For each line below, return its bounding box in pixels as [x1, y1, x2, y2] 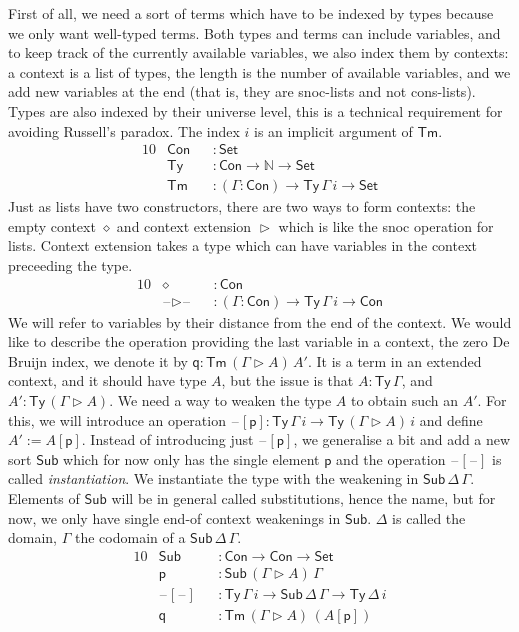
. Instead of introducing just [81, 429, 254, 450]
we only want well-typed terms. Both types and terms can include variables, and [8, 22, 501, 43]
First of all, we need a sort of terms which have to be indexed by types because [8, 3, 494, 23]
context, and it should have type [8, 370, 207, 391]
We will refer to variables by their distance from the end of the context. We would [8, 311, 512, 332]
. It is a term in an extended [307, 350, 482, 371]
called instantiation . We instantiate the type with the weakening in [8, 468, 419, 489]
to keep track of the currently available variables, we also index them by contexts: [8, 42, 509, 63]
